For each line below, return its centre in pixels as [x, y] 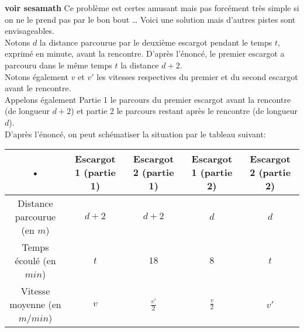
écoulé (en [35, 261]
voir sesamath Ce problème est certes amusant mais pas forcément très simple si [152, 8]
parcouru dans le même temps [58, 65]
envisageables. [30, 31]
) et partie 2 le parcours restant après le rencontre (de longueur [184, 111]
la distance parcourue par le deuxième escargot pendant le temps [156, 42]
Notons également [37, 76]
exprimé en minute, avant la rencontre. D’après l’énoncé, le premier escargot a [145, 53]
